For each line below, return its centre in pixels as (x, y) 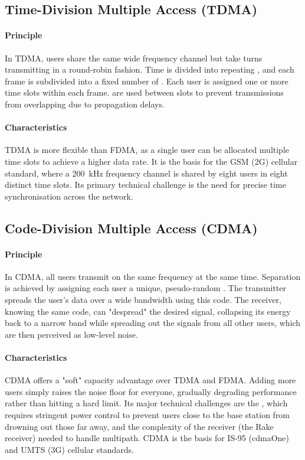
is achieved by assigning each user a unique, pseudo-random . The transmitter (145, 288)
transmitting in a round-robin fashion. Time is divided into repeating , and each (150, 69)
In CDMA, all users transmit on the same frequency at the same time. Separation (153, 276)
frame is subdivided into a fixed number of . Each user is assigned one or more (147, 81)
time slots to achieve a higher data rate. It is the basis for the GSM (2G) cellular (151, 161)
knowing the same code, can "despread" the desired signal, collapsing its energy (148, 311)
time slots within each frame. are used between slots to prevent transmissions (144, 92)
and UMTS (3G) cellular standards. (69, 449)
